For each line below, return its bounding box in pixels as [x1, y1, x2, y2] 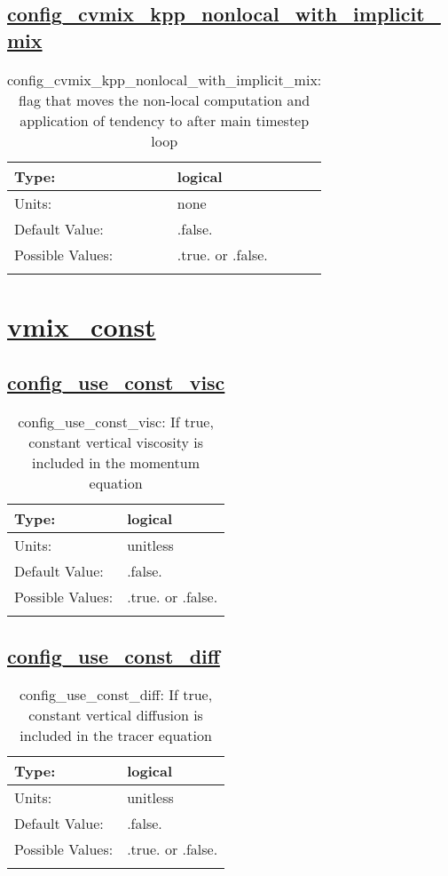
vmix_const [7, 307, 156, 344]
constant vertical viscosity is [28, 432, 203, 453]
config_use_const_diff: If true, [20, 684, 213, 705]
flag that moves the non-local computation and [19, 89, 310, 110]
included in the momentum [32, 452, 200, 474]
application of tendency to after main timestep [20, 109, 310, 131]
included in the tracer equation [20, 725, 212, 746]
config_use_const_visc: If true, [18, 411, 214, 433]
